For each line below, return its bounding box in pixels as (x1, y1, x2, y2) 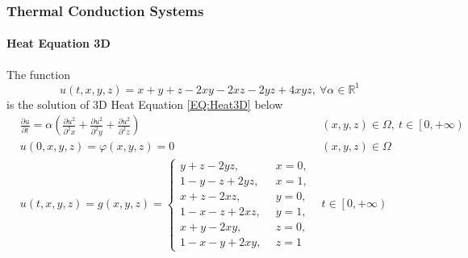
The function (6, 65, 70, 82)
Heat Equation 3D (6, 35, 111, 52)
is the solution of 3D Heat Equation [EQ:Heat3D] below (6, 95, 283, 112)
